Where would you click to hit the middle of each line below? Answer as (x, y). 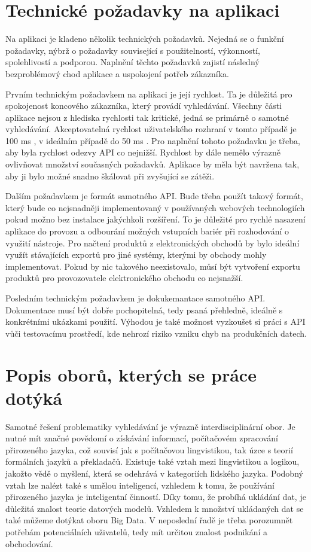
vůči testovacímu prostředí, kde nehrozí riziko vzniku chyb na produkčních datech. (156, 333)
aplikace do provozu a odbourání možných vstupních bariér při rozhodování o (147, 231)
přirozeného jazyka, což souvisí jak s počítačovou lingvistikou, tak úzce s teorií (149, 449)
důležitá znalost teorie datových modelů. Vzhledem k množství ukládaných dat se (155, 508)
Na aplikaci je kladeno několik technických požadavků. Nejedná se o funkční (145, 39)
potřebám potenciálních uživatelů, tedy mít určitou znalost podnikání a (137, 532)
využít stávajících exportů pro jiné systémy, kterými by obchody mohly (136, 254)
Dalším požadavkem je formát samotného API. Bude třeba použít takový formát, (154, 196)
